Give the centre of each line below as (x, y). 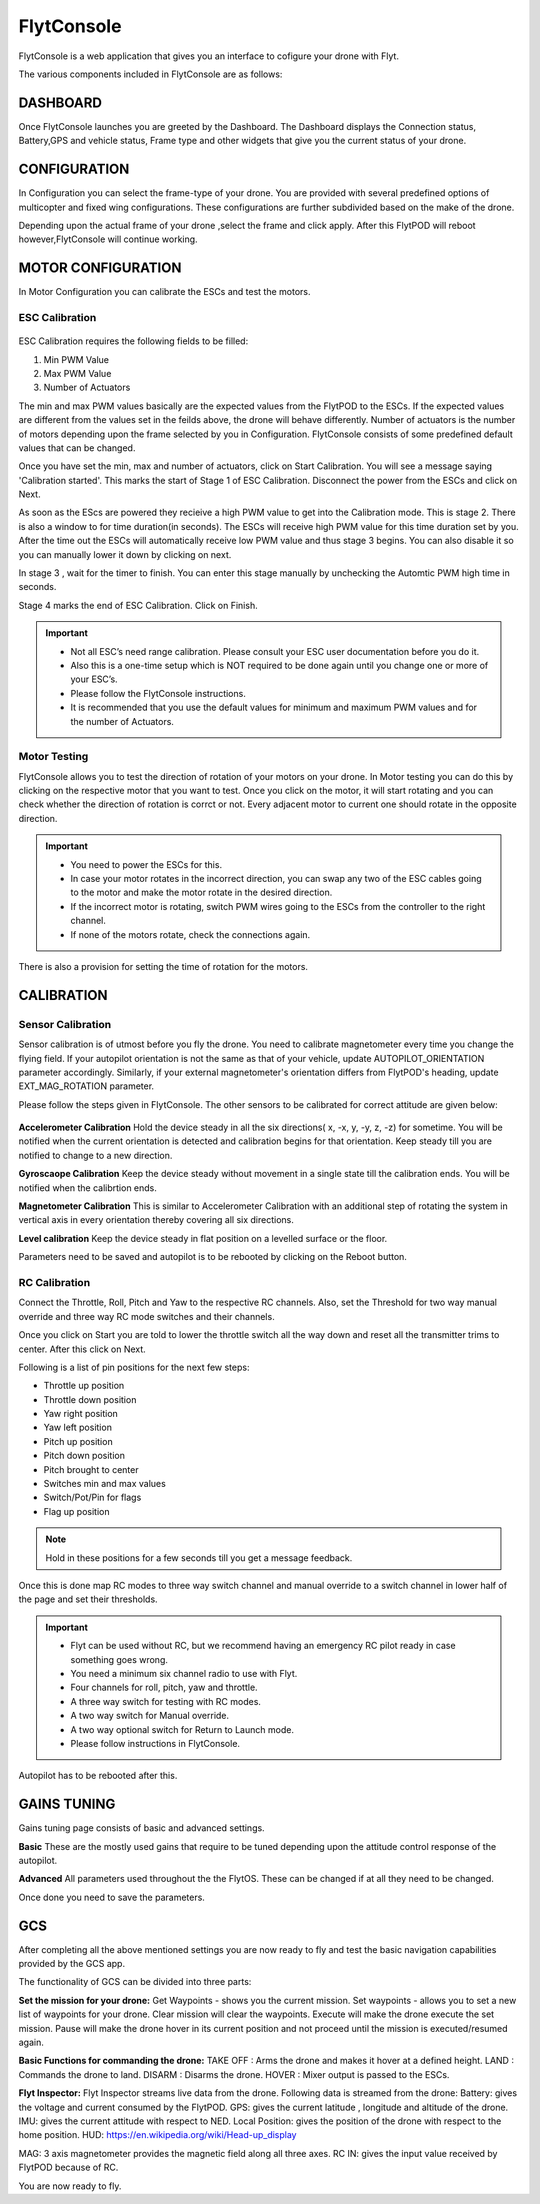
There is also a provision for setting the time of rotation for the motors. (163, 966)
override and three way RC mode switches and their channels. (146, 1316)
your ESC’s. (94, 679)
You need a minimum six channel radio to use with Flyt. (184, 1673)
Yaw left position (77, 1427)
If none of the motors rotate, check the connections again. (190, 934)
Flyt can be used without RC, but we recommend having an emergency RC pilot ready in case (263, 1646)
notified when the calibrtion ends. (87, 1187)
